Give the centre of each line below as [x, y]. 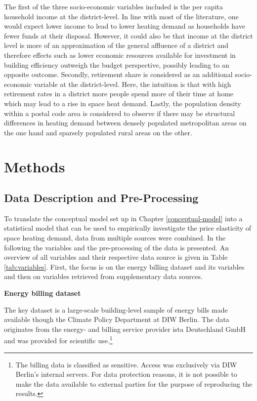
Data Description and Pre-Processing [101, 198]
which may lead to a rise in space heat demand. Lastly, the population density [123, 103]
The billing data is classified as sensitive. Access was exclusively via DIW [126, 364]
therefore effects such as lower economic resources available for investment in [120, 55]
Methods [35, 166]
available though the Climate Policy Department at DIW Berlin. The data [117, 319]
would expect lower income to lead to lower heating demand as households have [125, 26]
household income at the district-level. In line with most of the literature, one [121, 16]
